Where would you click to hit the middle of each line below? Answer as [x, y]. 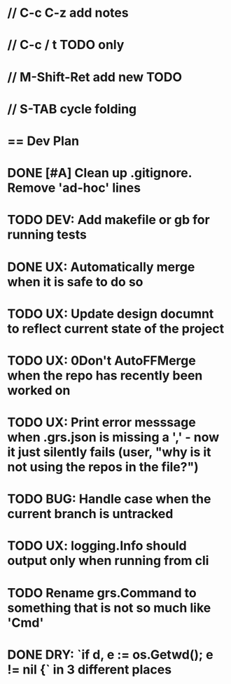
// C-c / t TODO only [66, 45]
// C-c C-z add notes [68, 13]
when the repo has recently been [105, 375]
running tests [47, 235]
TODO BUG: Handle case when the [109, 499]
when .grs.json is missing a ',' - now [113, 437]
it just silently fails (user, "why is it [109, 452]
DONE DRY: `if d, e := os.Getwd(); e [110, 654]
